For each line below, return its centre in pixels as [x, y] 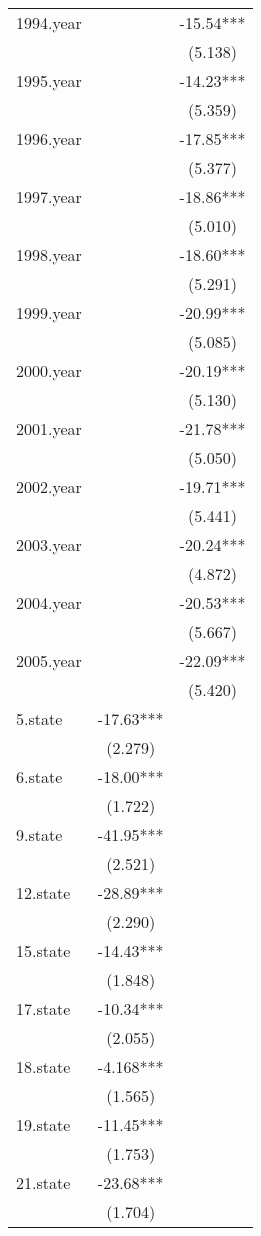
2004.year [49, 602]
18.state [43, 1066]
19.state [43, 1124]
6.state [39, 776]
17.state [43, 1008]
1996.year [49, 138]
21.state [43, 1182]
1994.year [49, 22]
